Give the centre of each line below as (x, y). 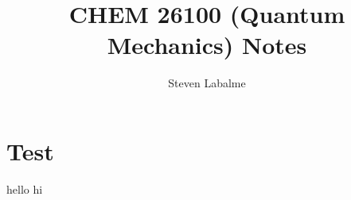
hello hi (25, 188)
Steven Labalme (207, 83)
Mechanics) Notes (207, 45)
